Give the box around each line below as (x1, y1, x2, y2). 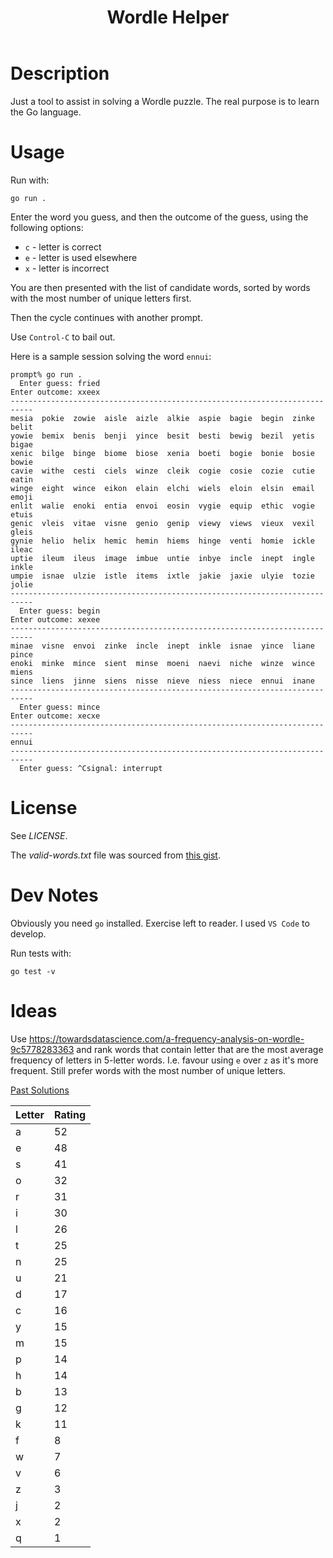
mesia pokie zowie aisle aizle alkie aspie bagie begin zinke (10, 413, 315, 423)
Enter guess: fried (19, 378, 101, 388)
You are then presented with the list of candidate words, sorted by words (10, 281, 311, 293)
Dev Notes (10, 884, 99, 906)
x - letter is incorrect (24, 262, 110, 274)
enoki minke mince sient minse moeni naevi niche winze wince (10, 658, 315, 668)
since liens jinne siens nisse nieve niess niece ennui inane (10, 676, 315, 686)
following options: (10, 221, 84, 233)
